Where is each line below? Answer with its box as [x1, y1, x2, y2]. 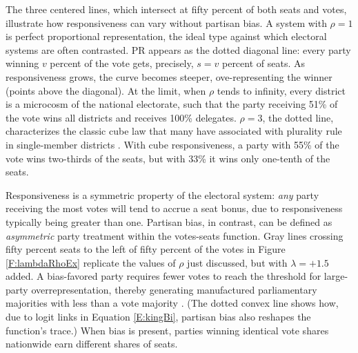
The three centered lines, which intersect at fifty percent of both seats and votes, [6, 2, 347, 16]
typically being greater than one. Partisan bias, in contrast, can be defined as [6, 214, 332, 229]
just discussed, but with [187, 255, 288, 269]
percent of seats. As [221, 56, 306, 70]
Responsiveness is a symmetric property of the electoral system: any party [6, 187, 319, 202]
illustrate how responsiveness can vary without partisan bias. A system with [6, 15, 327, 30]
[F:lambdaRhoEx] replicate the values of [6, 255, 176, 269]
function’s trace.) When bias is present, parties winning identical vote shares [6, 323, 329, 337]
